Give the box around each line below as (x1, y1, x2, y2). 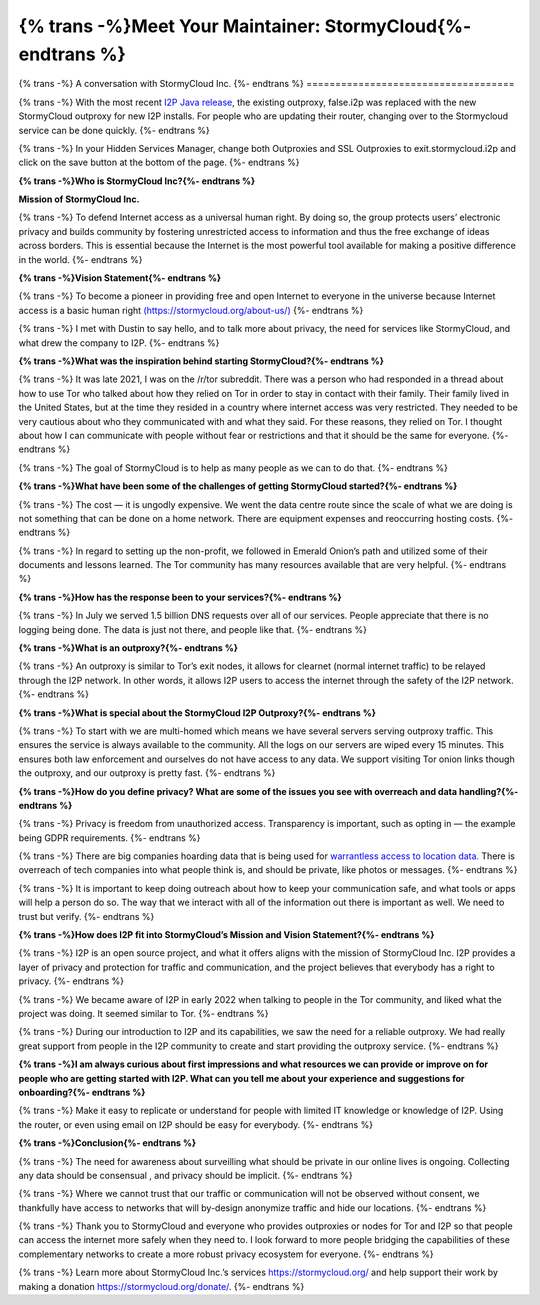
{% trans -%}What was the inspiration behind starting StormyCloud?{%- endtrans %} (18, 355, 384, 367)
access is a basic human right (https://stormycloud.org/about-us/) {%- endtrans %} (18, 304, 364, 316)
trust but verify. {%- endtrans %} (18, 910, 155, 922)
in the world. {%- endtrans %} (18, 253, 143, 265)
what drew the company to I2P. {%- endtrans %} (18, 336, 220, 349)
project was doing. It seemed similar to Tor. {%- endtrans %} (18, 1008, 269, 1019)
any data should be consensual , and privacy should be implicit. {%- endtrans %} (18, 1169, 354, 1181)
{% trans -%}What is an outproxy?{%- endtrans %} (18, 642, 239, 654)
